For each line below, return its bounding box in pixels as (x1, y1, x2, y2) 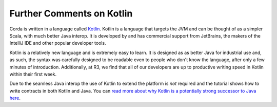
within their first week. (9, 71, 56, 77)
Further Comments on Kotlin (9, 8, 133, 19)
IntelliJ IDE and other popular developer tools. (9, 40, 106, 46)
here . (9, 95, 21, 101)
